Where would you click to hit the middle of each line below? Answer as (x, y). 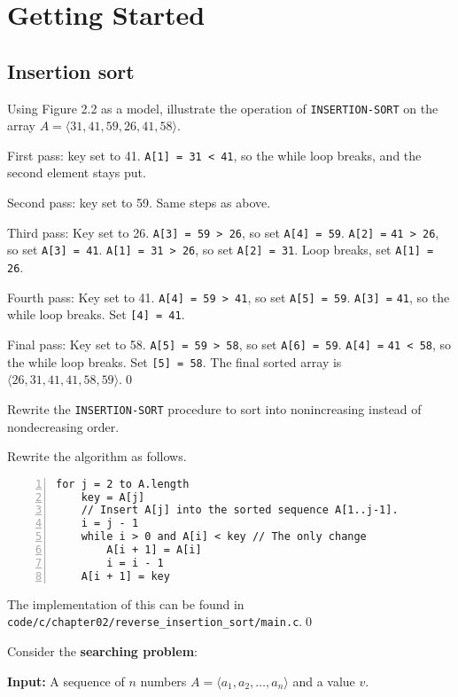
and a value (324, 681)
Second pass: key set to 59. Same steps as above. (139, 203)
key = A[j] (113, 497)
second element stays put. (77, 172)
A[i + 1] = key (125, 576)
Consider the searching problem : (102, 650)
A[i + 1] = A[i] (154, 550)
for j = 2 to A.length (123, 484)
